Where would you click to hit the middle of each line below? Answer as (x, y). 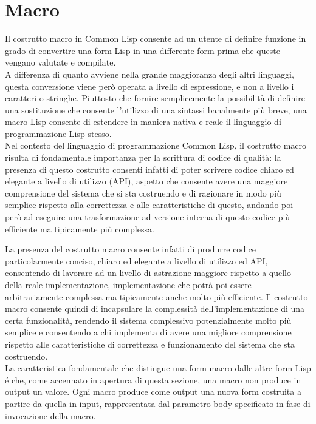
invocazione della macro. (50, 415)
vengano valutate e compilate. (60, 62)
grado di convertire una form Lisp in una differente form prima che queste (143, 50)
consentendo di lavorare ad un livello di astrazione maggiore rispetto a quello (148, 273)
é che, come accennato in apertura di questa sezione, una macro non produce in (153, 379)
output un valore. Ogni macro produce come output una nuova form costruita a (153, 392)
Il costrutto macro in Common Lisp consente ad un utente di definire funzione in (156, 39)
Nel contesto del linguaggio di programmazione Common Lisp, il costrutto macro (156, 145)
